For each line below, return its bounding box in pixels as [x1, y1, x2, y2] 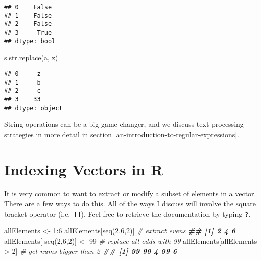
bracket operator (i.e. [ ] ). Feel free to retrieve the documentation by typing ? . [4, 208, 251, 219]
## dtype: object [4, 104, 63, 112]
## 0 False [4, 4, 52, 11]
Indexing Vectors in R [4, 159, 163, 179]
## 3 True [4, 29, 52, 36]
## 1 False [4, 12, 52, 19]
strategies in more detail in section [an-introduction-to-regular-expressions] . [4, 128, 240, 139]
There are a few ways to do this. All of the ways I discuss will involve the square [4, 198, 256, 209]
